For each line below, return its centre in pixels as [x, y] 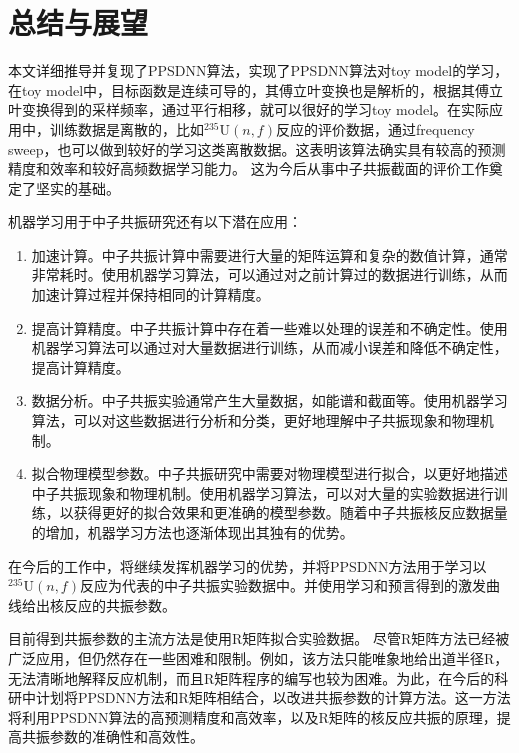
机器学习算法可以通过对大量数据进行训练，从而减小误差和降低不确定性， [269, 347]
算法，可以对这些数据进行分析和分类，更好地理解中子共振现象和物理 [255, 420]
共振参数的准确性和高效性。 [112, 736]
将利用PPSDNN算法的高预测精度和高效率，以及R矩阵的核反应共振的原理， [252, 716]
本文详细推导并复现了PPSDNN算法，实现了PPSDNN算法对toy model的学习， [258, 70]
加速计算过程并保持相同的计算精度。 [150, 294]
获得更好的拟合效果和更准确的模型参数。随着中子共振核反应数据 [283, 512]
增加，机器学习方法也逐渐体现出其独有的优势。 [199, 532]
